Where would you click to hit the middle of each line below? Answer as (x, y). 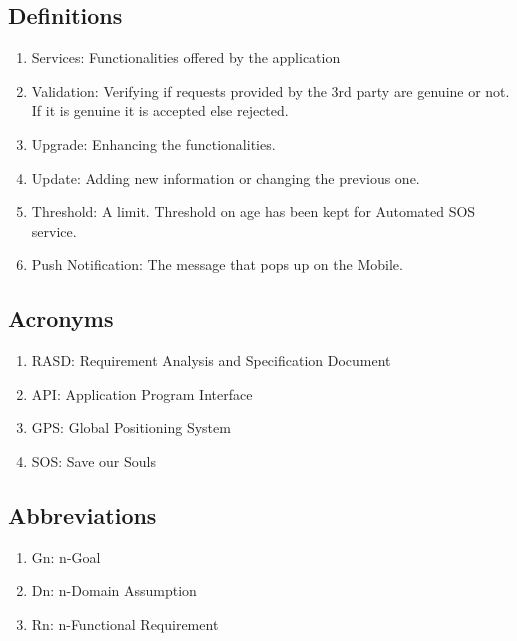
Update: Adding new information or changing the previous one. (225, 177)
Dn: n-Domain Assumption (114, 590)
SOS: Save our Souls (93, 460)
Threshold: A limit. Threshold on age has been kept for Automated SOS (253, 211)
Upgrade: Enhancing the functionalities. (153, 143)
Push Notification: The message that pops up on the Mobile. (217, 264)
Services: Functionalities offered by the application (186, 57)
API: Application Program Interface (142, 393)
